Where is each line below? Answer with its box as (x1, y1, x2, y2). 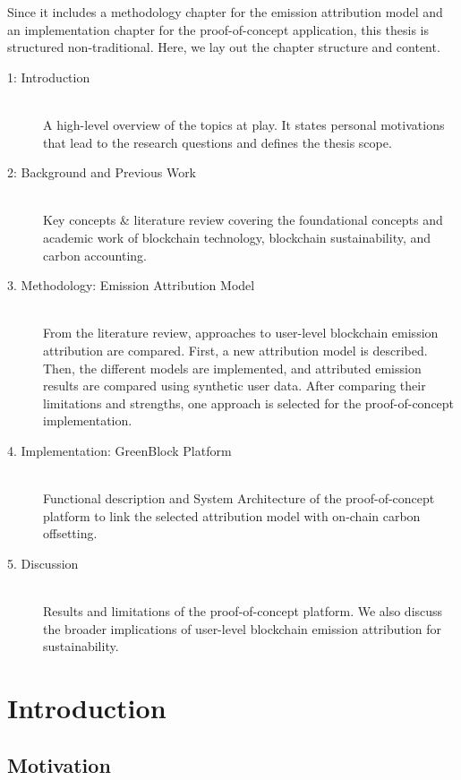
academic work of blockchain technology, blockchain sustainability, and (43, 227, 431, 246)
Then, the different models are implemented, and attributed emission (43, 358, 422, 377)
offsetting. (43, 524, 98, 543)
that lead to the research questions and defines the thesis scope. (43, 133, 392, 151)
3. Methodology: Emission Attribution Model (7, 276, 255, 295)
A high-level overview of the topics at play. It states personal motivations (43, 115, 445, 133)
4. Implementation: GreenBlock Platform (7, 441, 232, 459)
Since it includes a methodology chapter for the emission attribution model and (7, 3, 443, 21)
